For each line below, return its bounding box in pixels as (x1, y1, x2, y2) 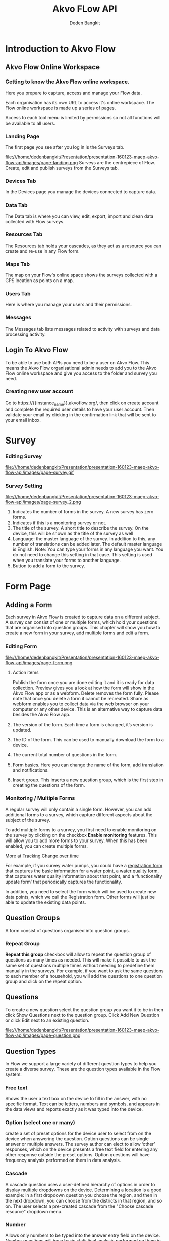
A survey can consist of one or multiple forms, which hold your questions (5, 619, 157, 625)
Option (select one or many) (5, 1118, 75, 1126)
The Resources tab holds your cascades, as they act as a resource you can (5, 243, 161, 249)
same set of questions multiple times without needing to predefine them (5, 963, 155, 969)
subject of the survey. (5, 817, 50, 823)
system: (5, 1071, 22, 1077)
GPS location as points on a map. (5, 277, 74, 284)
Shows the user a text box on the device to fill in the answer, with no (5, 1096, 147, 1102)
